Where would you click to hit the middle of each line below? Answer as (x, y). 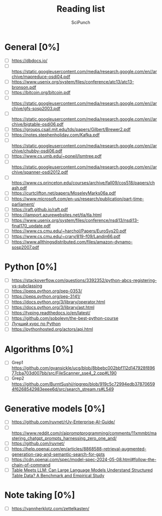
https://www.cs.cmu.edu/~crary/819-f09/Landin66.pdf (66, 236)
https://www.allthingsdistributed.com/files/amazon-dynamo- (72, 242)
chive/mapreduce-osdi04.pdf (41, 77)
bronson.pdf (24, 87)
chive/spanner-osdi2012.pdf (40, 172)
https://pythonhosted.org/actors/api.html (52, 329)
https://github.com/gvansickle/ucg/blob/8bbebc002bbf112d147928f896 (83, 368)
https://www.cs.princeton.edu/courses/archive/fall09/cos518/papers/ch (83, 183)
